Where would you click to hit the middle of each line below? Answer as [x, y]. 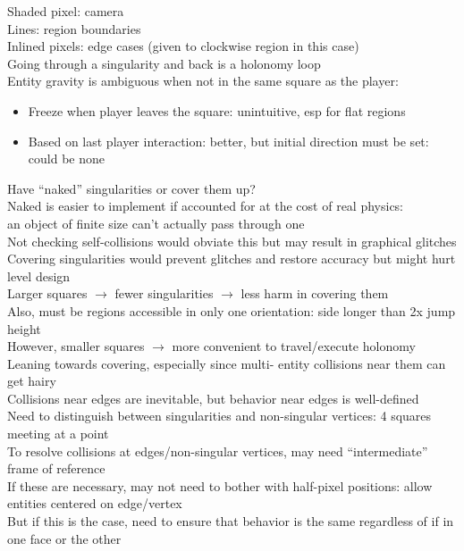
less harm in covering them [315, 293]
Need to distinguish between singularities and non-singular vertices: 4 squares [219, 416]
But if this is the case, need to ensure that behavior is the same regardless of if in [231, 521]
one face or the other [64, 538]
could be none [66, 159]
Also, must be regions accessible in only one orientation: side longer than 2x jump [232, 310]
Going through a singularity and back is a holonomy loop [164, 63]
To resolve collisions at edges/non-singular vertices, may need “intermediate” [218, 451]
